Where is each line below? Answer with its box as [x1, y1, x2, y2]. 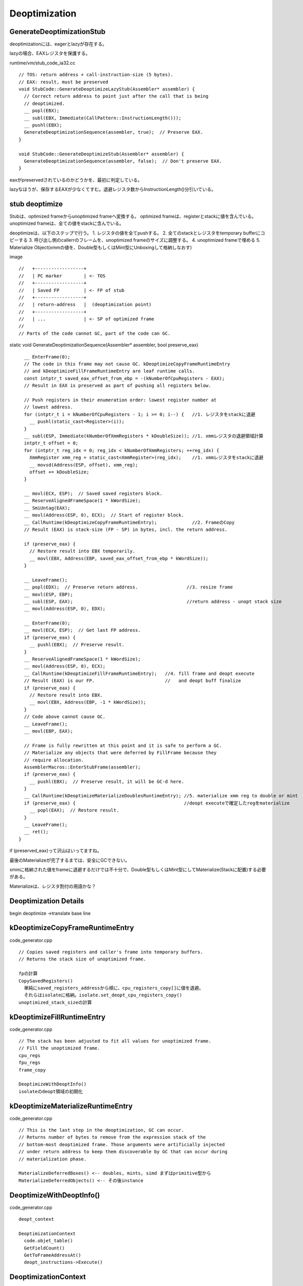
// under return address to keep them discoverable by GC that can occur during [19, 1149, 228, 1155]
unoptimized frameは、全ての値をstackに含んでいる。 [9, 220, 124, 226]
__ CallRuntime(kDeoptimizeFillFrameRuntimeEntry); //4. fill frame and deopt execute [24, 670, 255, 676]
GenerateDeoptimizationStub [9, 27, 105, 36]
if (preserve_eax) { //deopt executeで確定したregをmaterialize [24, 800, 290, 806]
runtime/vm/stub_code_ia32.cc [9, 60, 76, 66]
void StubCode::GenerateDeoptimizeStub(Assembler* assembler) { [19, 151, 185, 157]
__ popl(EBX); [24, 108, 60, 114]
